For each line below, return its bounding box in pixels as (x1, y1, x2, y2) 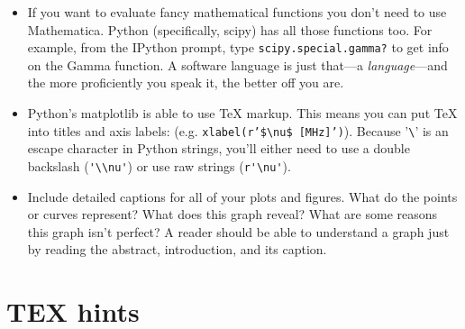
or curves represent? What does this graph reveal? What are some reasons (27, 205, 438, 224)
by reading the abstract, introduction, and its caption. (27, 240, 327, 259)
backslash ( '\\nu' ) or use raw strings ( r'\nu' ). (27, 156, 291, 175)
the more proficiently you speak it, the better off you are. (27, 73, 344, 92)
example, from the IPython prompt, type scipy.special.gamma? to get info (27, 38, 449, 57)
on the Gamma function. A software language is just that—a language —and (27, 55, 448, 74)
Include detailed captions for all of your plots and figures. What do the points (27, 187, 458, 206)
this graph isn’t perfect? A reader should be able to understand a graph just (27, 222, 450, 241)
